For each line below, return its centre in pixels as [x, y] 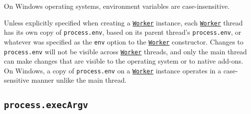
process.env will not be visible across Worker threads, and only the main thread [125, 51]
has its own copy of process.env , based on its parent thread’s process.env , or [123, 32]
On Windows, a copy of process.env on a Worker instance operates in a [113, 70]
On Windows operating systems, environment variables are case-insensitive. [117, 6]
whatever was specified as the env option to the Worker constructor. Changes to [124, 41]
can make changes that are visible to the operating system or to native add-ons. [124, 61]
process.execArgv [46, 105]
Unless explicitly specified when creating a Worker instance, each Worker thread [124, 22]
